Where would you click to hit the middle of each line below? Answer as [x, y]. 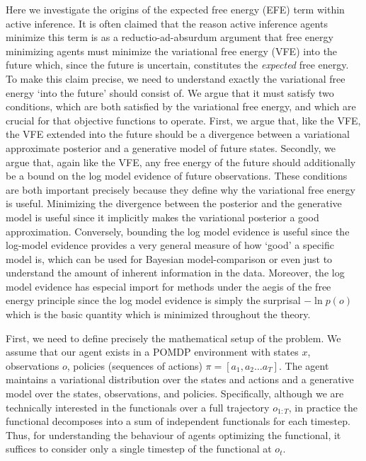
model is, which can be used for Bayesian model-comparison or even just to [169, 258]
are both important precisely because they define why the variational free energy [181, 189]
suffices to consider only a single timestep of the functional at [139, 449]
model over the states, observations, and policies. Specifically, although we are [175, 393]
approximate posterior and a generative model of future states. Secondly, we [171, 147]
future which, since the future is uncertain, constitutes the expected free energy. [177, 65]
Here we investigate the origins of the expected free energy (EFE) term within [175, 9]
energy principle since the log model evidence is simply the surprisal [153, 300]
